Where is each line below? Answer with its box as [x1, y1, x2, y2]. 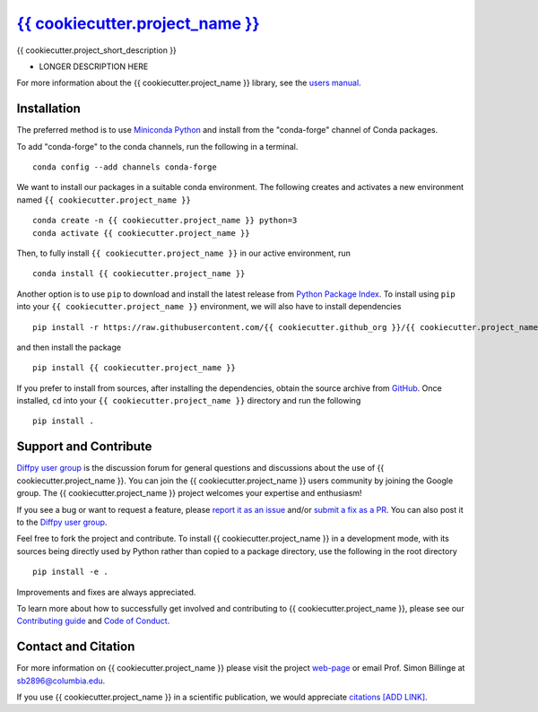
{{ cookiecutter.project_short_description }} [16, 45, 177, 56]
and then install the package [16, 342, 121, 352]
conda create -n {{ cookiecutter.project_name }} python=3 [32, 215, 298, 226]
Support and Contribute [16, 439, 152, 455]
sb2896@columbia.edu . [16, 675, 106, 686]
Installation [16, 101, 81, 117]
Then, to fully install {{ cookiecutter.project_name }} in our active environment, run [16, 247, 351, 258]
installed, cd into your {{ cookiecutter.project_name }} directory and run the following [16, 395, 361, 406]
